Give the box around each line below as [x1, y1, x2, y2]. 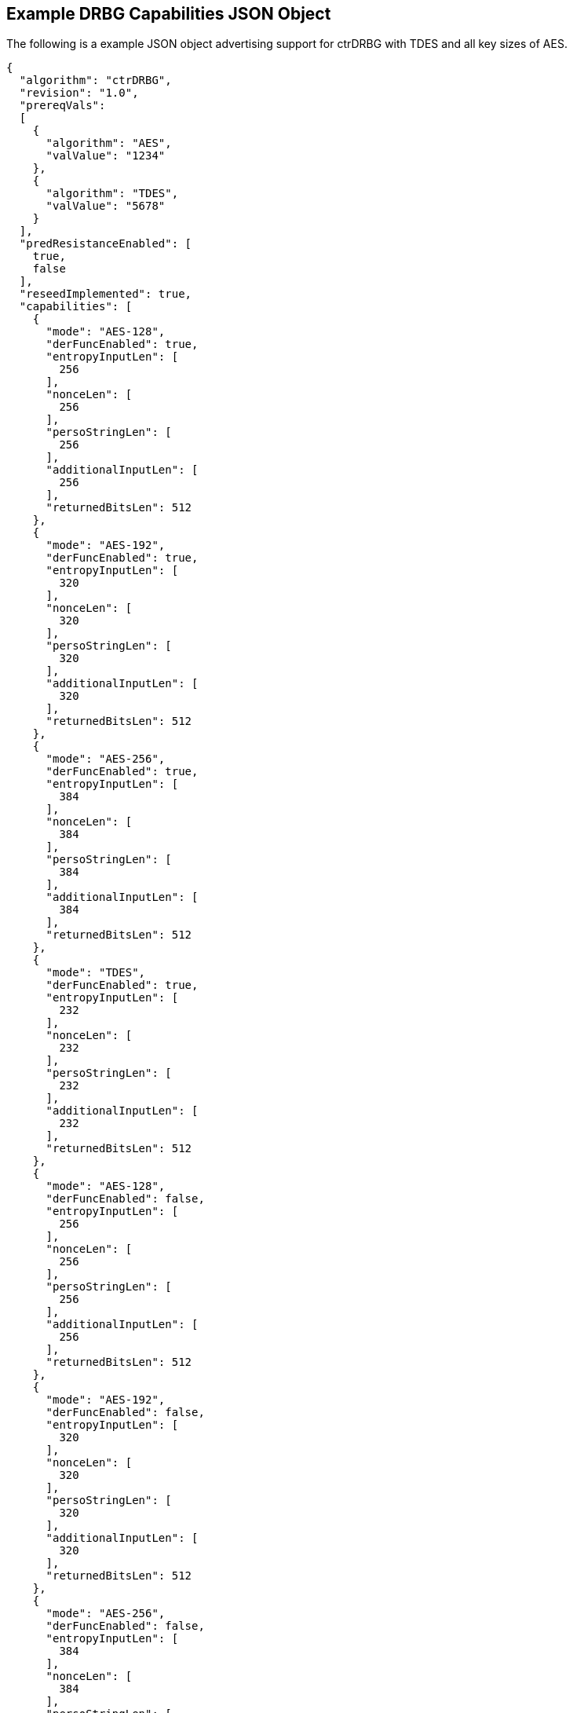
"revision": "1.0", [19, 86, 139, 100]
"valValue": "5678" [46, 199, 166, 213]
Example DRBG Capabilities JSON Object [6, 4, 331, 24]
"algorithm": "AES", [46, 137, 172, 150]
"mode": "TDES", [46, 966, 146, 979]
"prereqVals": [19, 99, 106, 112]
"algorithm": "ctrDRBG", [19, 74, 172, 87]
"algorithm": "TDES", [46, 187, 179, 200]
